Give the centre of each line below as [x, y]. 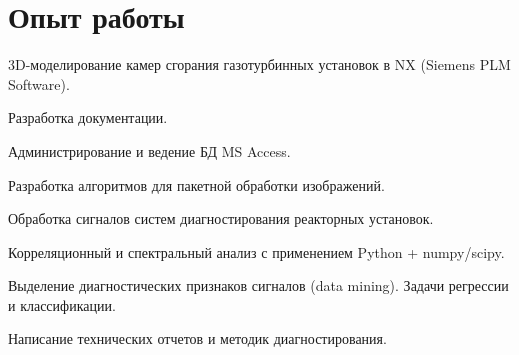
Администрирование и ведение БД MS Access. [149, 150]
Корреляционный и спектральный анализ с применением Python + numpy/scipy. [256, 251]
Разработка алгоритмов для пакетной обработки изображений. [196, 184]
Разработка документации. [88, 117]
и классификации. [62, 304]
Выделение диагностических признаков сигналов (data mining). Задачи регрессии [258, 285]
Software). [39, 83]
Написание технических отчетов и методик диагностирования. [197, 338]
